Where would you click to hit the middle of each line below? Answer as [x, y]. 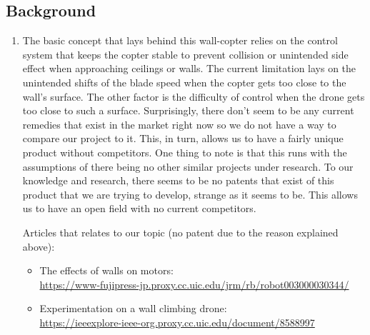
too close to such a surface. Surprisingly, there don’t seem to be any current [188, 110]
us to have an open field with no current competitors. [139, 208]
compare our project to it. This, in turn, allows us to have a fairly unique [183, 138]
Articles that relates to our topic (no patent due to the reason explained [180, 232]
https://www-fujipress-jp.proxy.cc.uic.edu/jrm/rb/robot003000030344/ [194, 284]
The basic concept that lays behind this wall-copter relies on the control [180, 40]
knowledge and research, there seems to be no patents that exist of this [178, 180]
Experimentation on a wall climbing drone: [133, 308]
